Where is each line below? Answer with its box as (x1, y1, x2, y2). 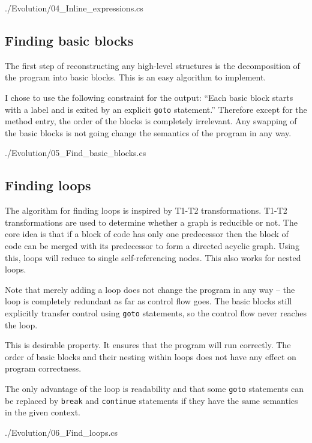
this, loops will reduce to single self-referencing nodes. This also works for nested (5, 251, 301, 264)
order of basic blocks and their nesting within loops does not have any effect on (5, 350, 296, 363)
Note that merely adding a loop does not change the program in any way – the (5, 283, 295, 295)
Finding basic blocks (5, 31, 134, 49)
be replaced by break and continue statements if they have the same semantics (5, 394, 298, 406)
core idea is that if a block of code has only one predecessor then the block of (5, 228, 289, 240)
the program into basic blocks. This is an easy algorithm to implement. (5, 71, 266, 83)
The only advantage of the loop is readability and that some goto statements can (5, 382, 304, 394)
